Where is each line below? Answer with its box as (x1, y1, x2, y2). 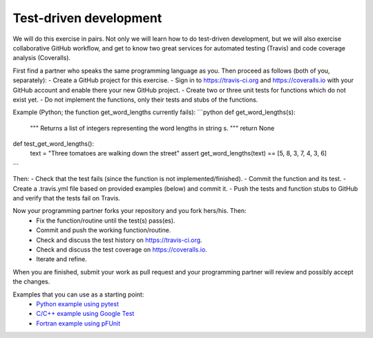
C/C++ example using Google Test (36, 310, 135, 318)
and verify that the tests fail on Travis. (12, 194, 121, 203)
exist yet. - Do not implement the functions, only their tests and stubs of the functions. (12, 95, 258, 104)
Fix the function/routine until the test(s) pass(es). (36, 216, 175, 225)
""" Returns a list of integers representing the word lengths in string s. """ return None (30, 124, 275, 132)
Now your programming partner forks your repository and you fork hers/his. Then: (12, 207, 247, 215)
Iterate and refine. (36, 255, 88, 263)
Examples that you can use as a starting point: (12, 290, 144, 299)
